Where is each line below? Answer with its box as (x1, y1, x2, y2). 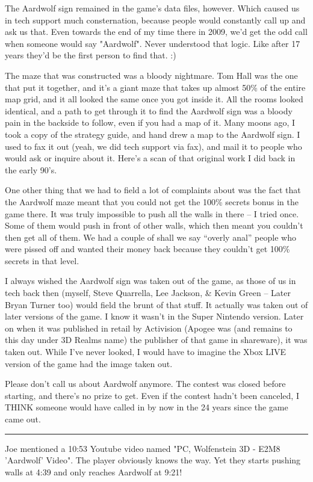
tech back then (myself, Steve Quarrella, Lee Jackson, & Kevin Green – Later (5, 286, 291, 299)
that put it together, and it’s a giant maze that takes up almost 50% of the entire (5, 81, 306, 93)
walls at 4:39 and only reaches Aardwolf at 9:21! (5, 465, 182, 478)
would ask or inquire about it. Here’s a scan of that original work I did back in (5, 152, 296, 164)
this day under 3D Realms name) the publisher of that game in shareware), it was (5, 333, 308, 346)
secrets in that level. (5, 254, 79, 267)
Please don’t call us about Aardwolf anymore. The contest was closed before (5, 377, 286, 390)
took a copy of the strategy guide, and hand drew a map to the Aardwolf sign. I (5, 128, 300, 140)
